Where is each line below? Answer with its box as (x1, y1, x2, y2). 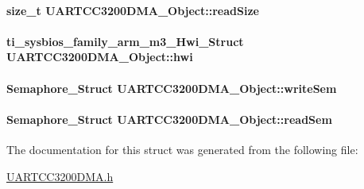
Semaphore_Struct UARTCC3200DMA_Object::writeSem (6, 79, 337, 96)
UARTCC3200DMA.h (6, 168, 114, 184)
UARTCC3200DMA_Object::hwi (6, 48, 193, 65)
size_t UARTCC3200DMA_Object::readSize (6, 2, 259, 18)
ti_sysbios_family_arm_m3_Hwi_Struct (6, 33, 244, 49)
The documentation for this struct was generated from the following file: (6, 141, 358, 157)
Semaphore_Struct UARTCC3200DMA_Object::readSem (6, 110, 332, 127)
